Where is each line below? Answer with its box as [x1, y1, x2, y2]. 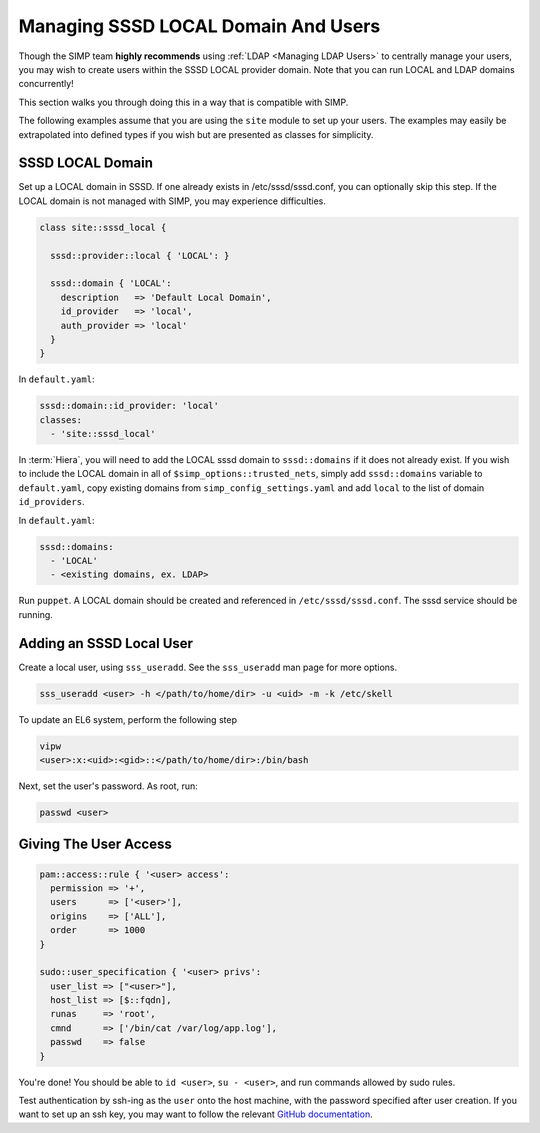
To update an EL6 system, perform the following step [18, 713, 237, 725]
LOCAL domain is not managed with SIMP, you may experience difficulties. [18, 195, 327, 207]
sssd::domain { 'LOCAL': [50, 278, 172, 289]
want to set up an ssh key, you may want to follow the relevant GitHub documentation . [18, 1108, 374, 1120]
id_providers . [18, 496, 85, 508]
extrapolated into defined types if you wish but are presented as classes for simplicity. [18, 128, 374, 140]
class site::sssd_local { [39, 221, 167, 233]
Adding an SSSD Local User [18, 635, 194, 652]
